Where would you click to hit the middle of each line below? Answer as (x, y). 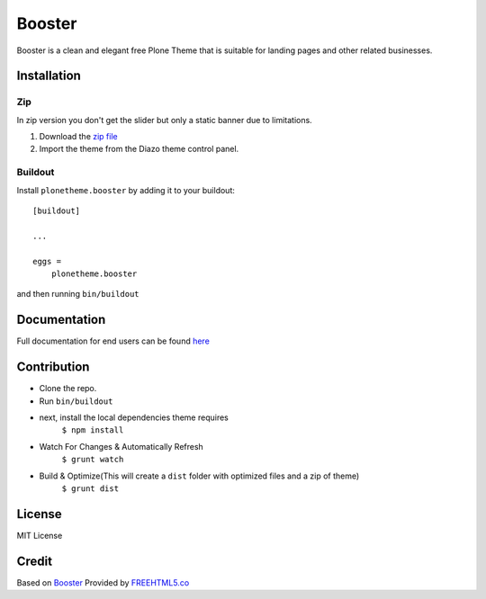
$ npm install (93, 430)
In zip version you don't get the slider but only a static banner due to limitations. (164, 120)
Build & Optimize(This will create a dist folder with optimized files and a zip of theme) (199, 476)
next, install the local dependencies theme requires (134, 417)
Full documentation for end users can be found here (113, 341)
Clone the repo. (68, 389)
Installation (49, 76)
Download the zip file (78, 137)
